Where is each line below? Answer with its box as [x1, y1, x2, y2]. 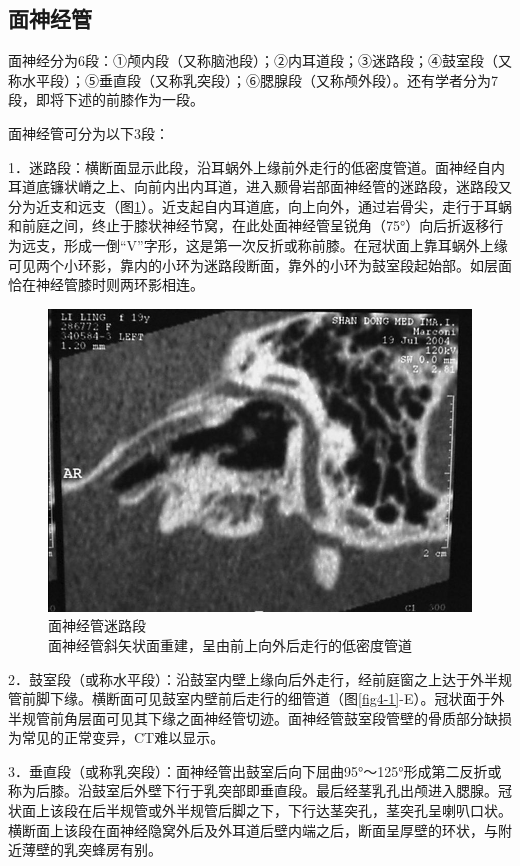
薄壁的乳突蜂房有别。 [21, 839, 162, 860]
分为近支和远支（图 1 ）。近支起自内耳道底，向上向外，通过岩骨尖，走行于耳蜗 [8, 195, 512, 216]
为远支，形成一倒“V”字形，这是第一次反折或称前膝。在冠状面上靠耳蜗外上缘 [8, 234, 508, 255]
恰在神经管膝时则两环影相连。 [8, 274, 204, 295]
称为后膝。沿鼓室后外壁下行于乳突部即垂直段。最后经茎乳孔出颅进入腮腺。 [8, 780, 498, 801]
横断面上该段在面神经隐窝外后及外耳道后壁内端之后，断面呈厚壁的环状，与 [8, 819, 498, 840]
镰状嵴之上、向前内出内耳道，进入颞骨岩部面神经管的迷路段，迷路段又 [49, 176, 512, 197]
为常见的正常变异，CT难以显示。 [8, 727, 225, 748]
